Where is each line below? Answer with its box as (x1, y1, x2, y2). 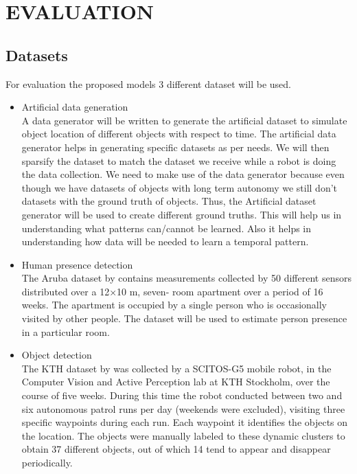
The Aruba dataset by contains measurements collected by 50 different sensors (21, 271, 352, 285)
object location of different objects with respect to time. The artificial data (21, 126, 336, 141)
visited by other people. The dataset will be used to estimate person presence (21, 311, 347, 326)
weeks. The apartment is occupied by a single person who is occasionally (21, 297, 327, 312)
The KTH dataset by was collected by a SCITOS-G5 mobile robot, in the (21, 361, 332, 375)
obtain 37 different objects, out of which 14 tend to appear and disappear (21, 442, 331, 456)
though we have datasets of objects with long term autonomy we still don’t (21, 180, 338, 194)
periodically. (21, 455, 73, 470)
